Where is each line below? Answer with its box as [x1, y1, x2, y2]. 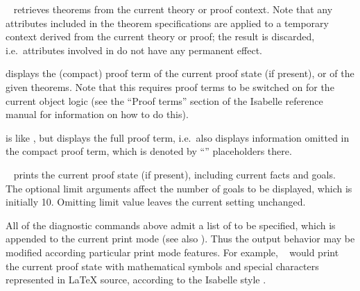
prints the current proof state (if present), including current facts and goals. [13, 167, 336, 181]
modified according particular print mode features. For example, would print [6, 244, 339, 259]
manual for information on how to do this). [6, 107, 189, 122]
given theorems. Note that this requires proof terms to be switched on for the [6, 79, 334, 94]
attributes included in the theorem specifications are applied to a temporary [6, 15, 329, 30]
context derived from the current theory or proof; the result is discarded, [6, 29, 315, 44]
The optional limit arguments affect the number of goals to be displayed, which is [6, 181, 352, 195]
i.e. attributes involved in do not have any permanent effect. [6, 42, 262, 57]
